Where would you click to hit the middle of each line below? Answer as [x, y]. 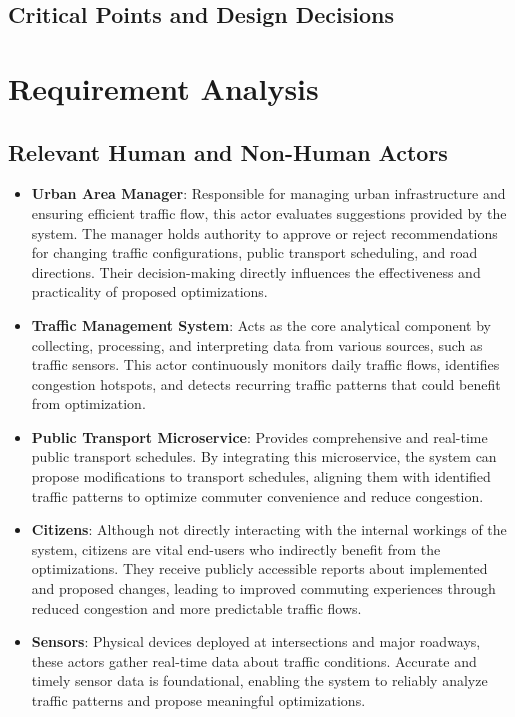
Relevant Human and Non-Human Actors [228, 151]
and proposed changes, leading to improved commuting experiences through [263, 588]
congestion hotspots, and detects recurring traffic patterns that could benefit [266, 383]
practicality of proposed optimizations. [149, 291]
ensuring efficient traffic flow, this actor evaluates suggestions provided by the [269, 212]
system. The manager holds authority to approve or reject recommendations [264, 232]
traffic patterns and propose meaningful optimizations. [198, 700]
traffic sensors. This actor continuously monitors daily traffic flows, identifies [265, 364]
